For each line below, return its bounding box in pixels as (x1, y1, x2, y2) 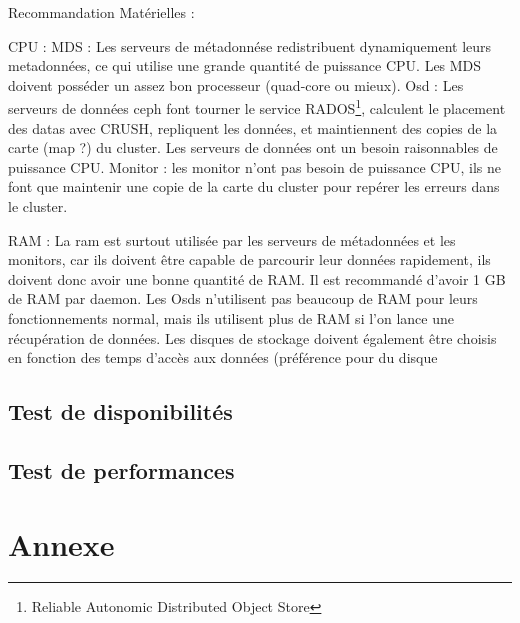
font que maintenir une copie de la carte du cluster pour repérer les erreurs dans (8, 176, 500, 197)
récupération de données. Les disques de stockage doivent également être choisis (8, 327, 497, 348)
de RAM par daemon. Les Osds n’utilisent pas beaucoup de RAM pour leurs (8, 288, 478, 309)
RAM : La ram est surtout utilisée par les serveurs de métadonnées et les (8, 229, 456, 250)
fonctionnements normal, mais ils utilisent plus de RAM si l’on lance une (8, 307, 454, 328)
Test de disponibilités (8, 396, 233, 427)
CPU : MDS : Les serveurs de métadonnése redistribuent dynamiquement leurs (8, 35, 492, 56)
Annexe (8, 523, 115, 564)
